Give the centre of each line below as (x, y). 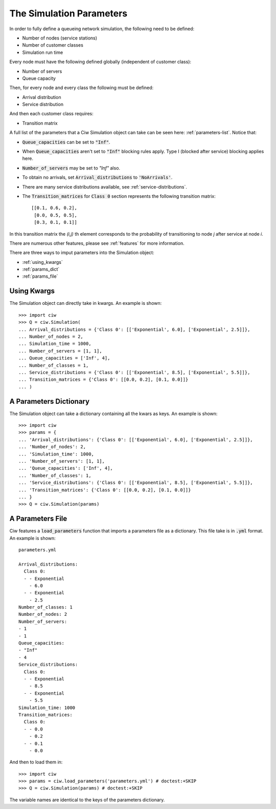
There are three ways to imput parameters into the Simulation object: (82, 253)
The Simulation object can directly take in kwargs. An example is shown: (86, 303)
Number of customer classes (53, 45)
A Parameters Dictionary (49, 401)
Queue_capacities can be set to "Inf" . (66, 142)
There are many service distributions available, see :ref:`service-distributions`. (105, 186)
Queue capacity (39, 78)
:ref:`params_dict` (41, 269)
